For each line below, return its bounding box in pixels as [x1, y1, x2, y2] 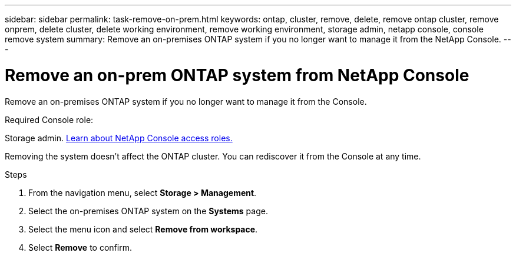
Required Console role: [5, 114, 94, 125]
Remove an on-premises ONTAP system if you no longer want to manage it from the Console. [5, 96, 367, 107]
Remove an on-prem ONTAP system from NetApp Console [5, 65, 469, 85]
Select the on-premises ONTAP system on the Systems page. [28, 205, 268, 216]
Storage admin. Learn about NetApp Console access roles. [5, 132, 233, 143]
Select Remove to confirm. [28, 242, 132, 252]
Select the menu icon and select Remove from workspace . [28, 224, 258, 234]
